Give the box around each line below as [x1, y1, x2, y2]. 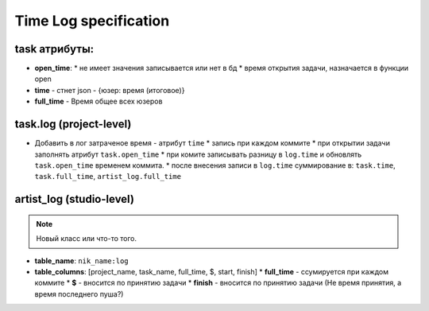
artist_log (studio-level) [14, 192, 135, 206]
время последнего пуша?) [34, 289, 124, 298]
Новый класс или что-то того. [36, 234, 137, 243]
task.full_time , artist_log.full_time [34, 172, 182, 181]
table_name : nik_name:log [34, 255, 129, 266]
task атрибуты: [14, 42, 95, 56]
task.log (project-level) [14, 118, 132, 131]
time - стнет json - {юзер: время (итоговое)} [34, 85, 185, 95]
